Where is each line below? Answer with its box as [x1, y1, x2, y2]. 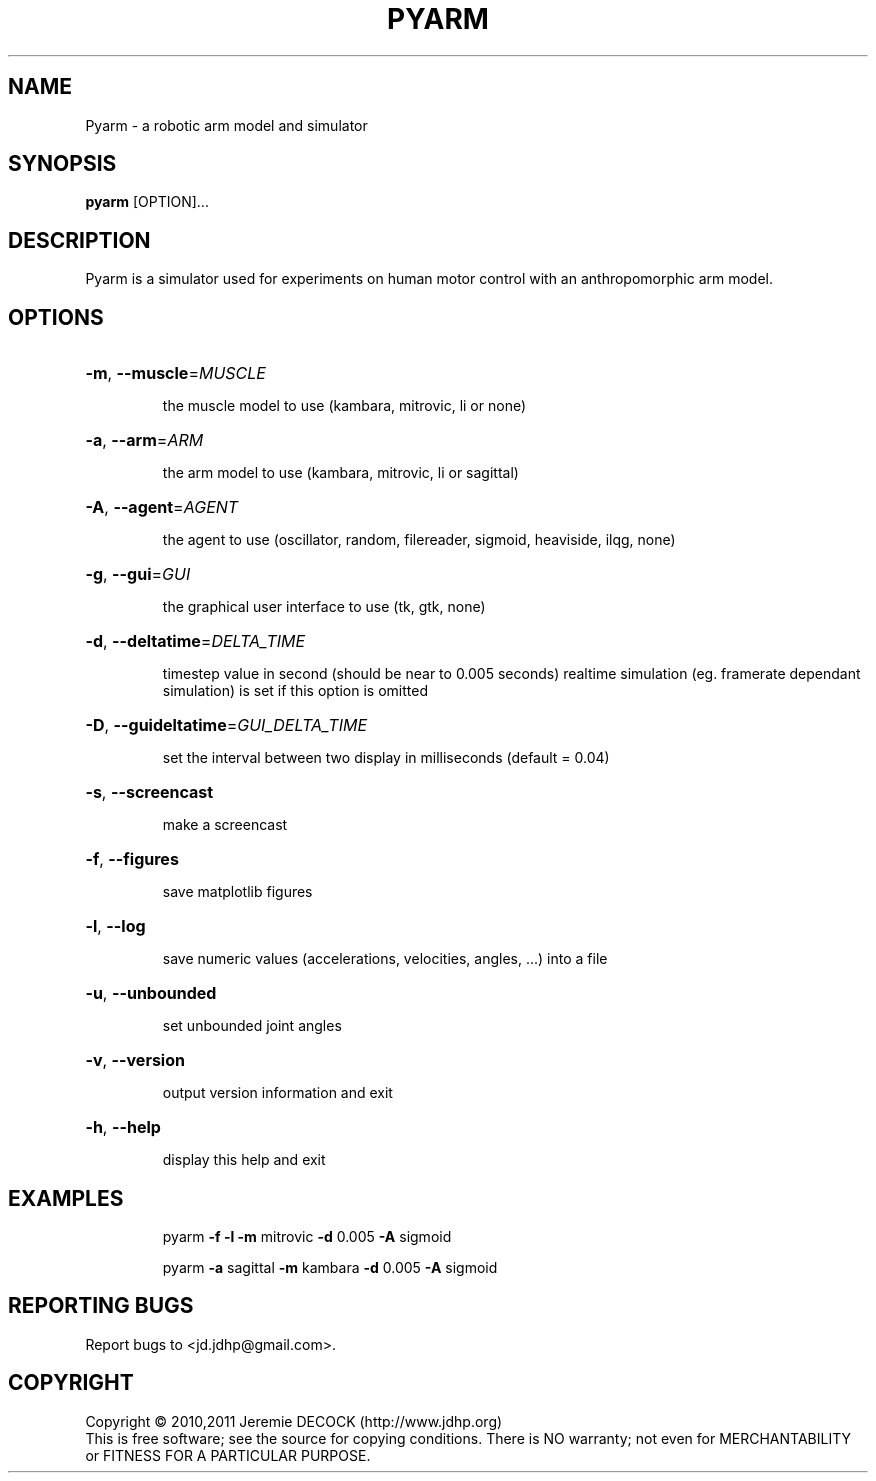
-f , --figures [85, 849, 179, 870]
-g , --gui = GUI [85, 564, 191, 585]
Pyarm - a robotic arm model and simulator [85, 116, 368, 134]
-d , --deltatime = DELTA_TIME [85, 631, 306, 652]
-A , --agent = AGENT [85, 497, 239, 518]
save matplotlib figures [162, 883, 313, 901]
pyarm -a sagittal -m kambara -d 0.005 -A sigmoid [162, 1258, 498, 1276]
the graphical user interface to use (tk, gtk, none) [162, 598, 486, 616]
